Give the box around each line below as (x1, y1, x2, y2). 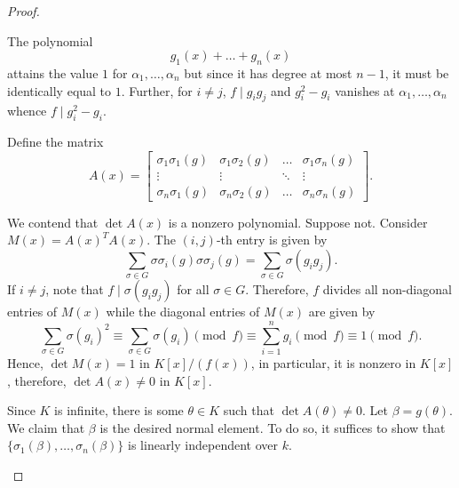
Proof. (7, 2, 40, 20)
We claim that (7, 418, 85, 436)
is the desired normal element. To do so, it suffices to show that (99, 418, 446, 436)
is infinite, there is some (54, 401, 184, 420)
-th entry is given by (216, 230, 328, 249)
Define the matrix (7, 132, 104, 151)
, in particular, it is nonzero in (250, 354, 416, 372)
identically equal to (7, 81, 112, 100)
